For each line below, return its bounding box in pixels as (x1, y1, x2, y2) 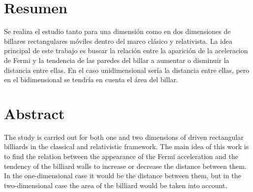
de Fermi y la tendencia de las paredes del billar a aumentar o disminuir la (4, 55, 229, 65)
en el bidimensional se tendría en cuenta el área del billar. (4, 74, 178, 85)
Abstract (4, 103, 65, 123)
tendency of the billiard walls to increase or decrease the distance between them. (4, 160, 247, 171)
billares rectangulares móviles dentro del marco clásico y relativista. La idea (4, 35, 232, 46)
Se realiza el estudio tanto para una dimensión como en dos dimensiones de (4, 26, 231, 36)
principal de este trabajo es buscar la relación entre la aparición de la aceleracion (4, 45, 248, 56)
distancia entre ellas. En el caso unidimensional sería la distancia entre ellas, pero (4, 64, 250, 75)
